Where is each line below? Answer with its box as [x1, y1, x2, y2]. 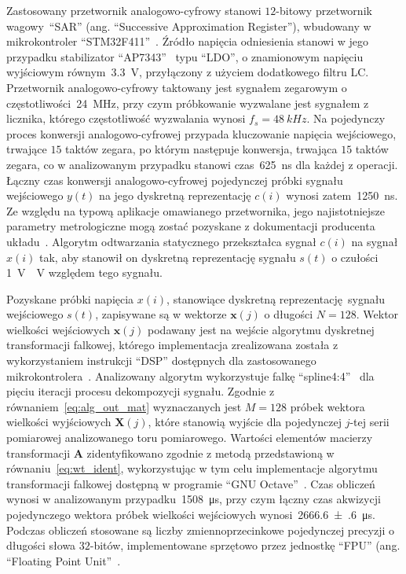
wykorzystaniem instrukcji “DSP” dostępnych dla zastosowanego [6, 352, 316, 369]
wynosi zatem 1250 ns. [286, 187, 398, 204]
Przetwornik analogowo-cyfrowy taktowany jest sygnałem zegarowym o [6, 79, 347, 95]
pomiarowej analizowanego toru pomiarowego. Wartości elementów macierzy [6, 429, 373, 446]
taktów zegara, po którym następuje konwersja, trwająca [65, 141, 338, 157]
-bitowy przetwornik [276, 2, 372, 18]
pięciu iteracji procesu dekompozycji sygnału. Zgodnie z [6, 383, 275, 399]
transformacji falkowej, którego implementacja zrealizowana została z [6, 337, 338, 353]
